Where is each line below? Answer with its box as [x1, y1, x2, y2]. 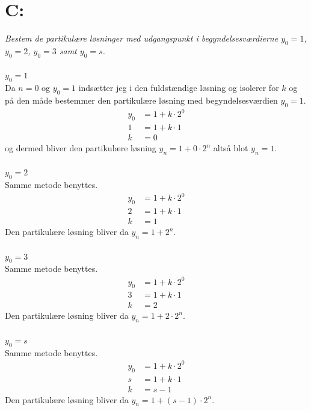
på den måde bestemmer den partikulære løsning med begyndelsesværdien [5, 93, 278, 106]
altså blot [213, 142, 248, 154]
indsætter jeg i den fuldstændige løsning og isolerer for [78, 81, 279, 94]
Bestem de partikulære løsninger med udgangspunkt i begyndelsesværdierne [5, 32, 279, 45]
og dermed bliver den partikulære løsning [5, 142, 156, 154]
